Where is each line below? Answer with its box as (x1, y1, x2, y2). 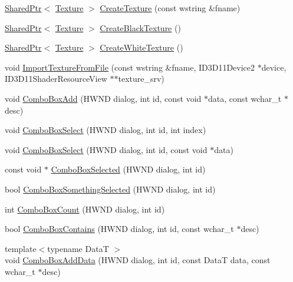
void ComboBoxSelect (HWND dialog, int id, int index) (5, 124, 206, 136)
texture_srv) (118, 72, 164, 85)
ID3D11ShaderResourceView (5, 72, 107, 85)
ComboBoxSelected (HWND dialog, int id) (51, 163, 206, 175)
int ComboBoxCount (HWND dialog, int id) (5, 203, 165, 215)
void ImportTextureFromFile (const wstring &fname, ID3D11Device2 (5, 61, 255, 73)
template (5, 242, 37, 254)
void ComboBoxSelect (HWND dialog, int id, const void (5, 143, 208, 155)
